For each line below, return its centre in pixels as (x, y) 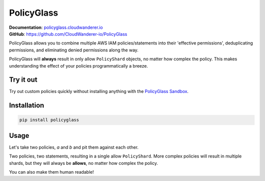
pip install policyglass (49, 120)
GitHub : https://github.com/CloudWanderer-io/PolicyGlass (68, 34)
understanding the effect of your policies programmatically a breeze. (79, 66)
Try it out (23, 80)
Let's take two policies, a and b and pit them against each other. (74, 147)
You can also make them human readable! (52, 172)
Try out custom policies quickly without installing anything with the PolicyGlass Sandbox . (99, 91)
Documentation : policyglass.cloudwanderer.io (56, 27)
